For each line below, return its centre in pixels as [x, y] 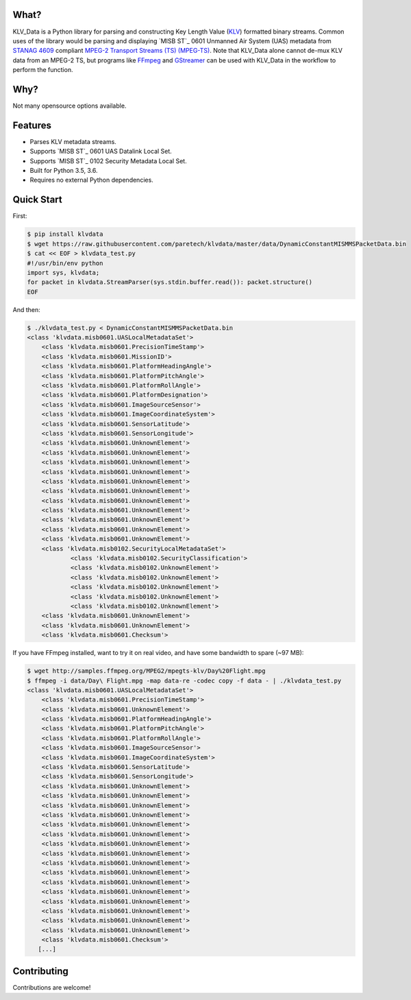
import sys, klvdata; [63, 272]
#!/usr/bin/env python [65, 263]
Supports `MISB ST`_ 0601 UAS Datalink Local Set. [101, 152]
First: [20, 216]
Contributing [40, 971]
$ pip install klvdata [65, 234]
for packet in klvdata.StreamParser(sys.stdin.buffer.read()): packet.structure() [170, 282]
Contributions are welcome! [52, 987]
